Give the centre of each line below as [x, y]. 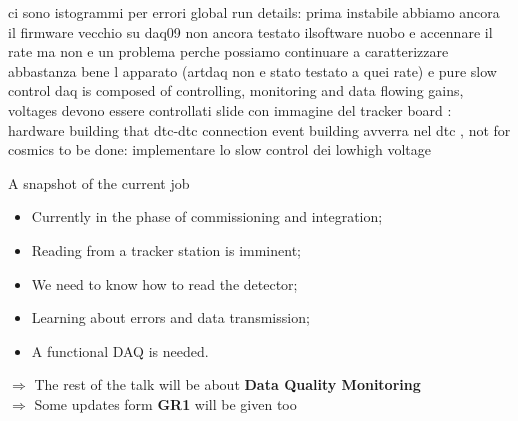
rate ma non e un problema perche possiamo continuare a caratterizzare [228, 51]
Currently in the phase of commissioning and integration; [207, 216]
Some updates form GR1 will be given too [165, 403]
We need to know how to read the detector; [164, 283]
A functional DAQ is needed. [120, 350]
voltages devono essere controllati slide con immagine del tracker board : [230, 109]
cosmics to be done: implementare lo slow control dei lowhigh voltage [219, 149]
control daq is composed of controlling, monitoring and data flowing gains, [236, 90]
